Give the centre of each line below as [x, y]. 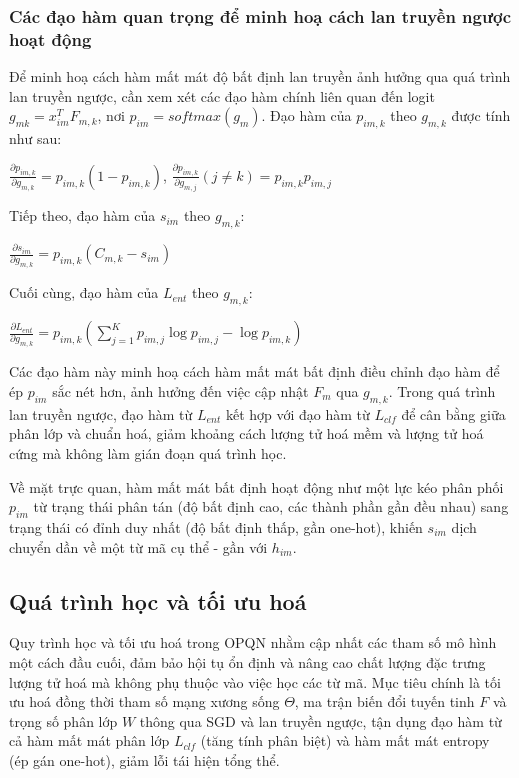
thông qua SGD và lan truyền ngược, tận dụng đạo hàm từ [320, 720]
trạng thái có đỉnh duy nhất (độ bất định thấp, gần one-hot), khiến [216, 526]
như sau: [35, 138]
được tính [481, 115]
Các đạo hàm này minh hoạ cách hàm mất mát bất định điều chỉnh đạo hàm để [254, 371]
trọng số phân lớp [63, 720]
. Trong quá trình [442, 390]
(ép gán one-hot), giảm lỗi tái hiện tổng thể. [144, 759]
